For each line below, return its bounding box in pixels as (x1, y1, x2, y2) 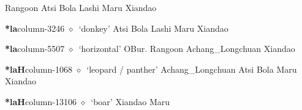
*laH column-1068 (5, 62, 72, 75)
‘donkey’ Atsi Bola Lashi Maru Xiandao (78, 21, 228, 34)
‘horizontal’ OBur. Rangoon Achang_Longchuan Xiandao (78, 42, 295, 55)
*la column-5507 (5, 42, 65, 55)
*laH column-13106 (5, 95, 77, 108)
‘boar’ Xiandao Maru (91, 95, 170, 108)
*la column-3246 (5, 21, 65, 34)
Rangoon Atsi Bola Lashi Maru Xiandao (5, 1, 157, 13)
